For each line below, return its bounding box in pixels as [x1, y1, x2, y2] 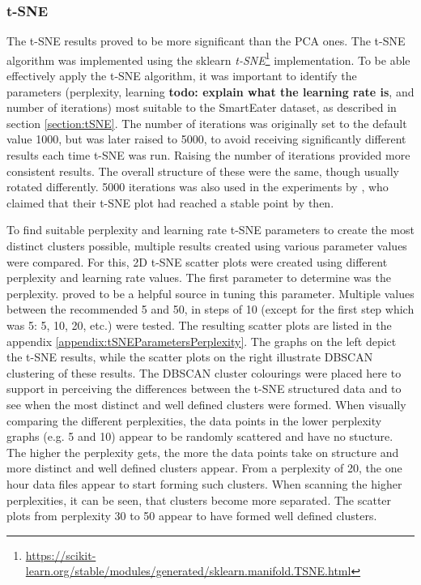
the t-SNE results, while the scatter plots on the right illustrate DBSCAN [6, 348, 373, 365]
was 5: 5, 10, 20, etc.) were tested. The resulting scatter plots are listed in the [6, 316, 392, 333]
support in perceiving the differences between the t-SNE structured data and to [6, 380, 402, 397]
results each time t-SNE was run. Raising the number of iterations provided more [6, 147, 410, 164]
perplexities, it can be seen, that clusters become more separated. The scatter [6, 491, 392, 508]
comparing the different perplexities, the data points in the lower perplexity [6, 412, 382, 429]
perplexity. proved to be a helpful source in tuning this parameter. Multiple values [6, 284, 415, 301]
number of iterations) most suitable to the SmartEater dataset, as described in [6, 99, 397, 116]
